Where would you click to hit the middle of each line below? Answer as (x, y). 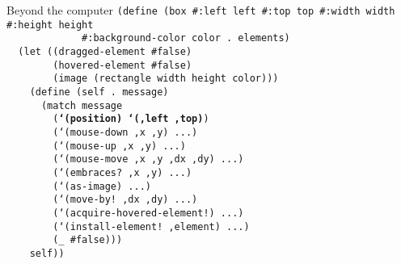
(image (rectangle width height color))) (166, 79)
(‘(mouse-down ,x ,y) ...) (125, 132)
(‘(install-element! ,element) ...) (151, 226)
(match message (82, 105)
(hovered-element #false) (122, 65)
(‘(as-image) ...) (102, 186)
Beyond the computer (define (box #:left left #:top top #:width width (201, 10)
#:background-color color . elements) (186, 38)
